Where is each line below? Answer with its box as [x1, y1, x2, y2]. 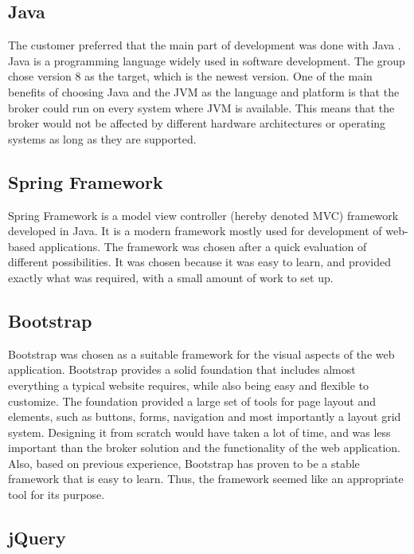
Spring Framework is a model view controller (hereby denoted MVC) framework [8, 206, 399, 223]
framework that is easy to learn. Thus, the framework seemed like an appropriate [8, 470, 404, 487]
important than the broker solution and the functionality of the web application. [8, 439, 400, 456]
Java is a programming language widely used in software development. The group [8, 52, 405, 69]
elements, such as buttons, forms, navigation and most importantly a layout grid [8, 408, 401, 425]
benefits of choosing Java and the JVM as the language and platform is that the [8, 83, 400, 100]
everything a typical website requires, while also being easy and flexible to [8, 376, 369, 393]
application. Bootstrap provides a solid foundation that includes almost [8, 361, 356, 378]
